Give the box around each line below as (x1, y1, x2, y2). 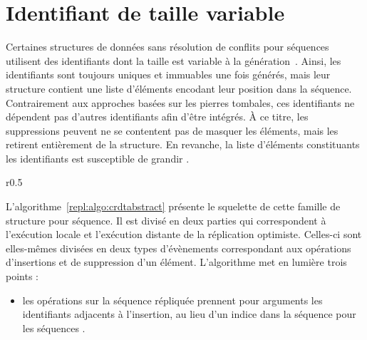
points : (6, 269, 38, 284)
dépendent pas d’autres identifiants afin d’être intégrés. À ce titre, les (6, 109, 309, 124)
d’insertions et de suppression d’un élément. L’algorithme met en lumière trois (6, 254, 347, 269)
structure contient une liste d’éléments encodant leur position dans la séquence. (6, 81, 352, 96)
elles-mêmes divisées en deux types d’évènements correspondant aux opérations (6, 240, 351, 255)
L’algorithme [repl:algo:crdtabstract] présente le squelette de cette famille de (6, 199, 341, 214)
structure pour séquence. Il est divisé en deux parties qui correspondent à (6, 212, 326, 227)
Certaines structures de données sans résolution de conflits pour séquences (6, 39, 329, 54)
